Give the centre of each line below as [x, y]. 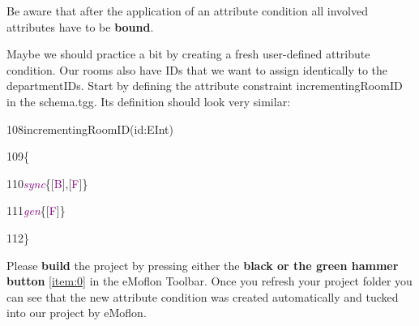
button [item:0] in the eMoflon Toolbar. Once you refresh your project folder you [209, 281]
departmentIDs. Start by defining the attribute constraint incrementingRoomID [205, 86]
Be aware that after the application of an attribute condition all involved [188, 11]
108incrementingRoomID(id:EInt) [90, 129]
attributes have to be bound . [80, 26]
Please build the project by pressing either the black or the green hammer [203, 265]
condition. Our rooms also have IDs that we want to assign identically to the [197, 69]
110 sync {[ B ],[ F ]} [47, 183]
